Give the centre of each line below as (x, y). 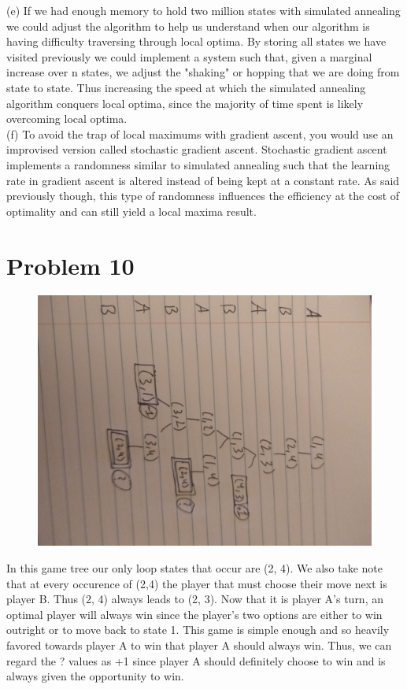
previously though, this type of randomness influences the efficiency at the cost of (203, 196)
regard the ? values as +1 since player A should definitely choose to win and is (196, 660)
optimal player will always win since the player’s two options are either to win (194, 614)
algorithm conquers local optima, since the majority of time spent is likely (185, 103)
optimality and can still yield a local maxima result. (131, 211)
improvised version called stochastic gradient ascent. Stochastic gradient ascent (197, 149)
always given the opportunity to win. (95, 676)
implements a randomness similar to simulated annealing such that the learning (198, 164)
